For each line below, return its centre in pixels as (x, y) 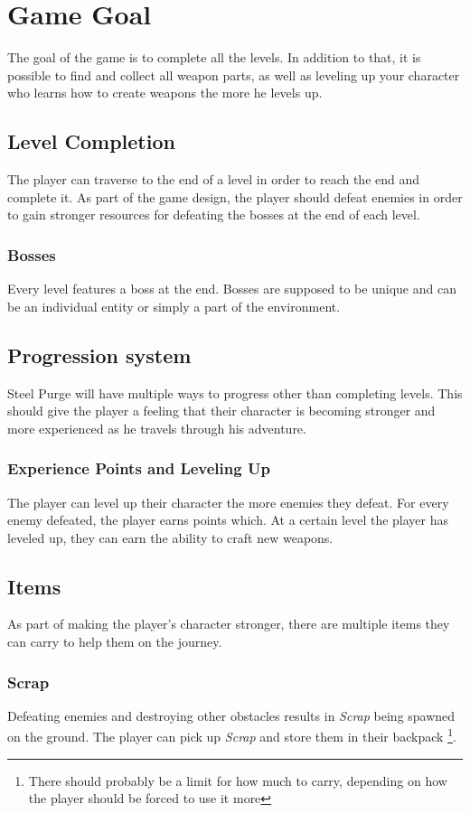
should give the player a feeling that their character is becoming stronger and (221, 411)
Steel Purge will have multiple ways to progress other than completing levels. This (235, 392)
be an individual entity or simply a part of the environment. (174, 306)
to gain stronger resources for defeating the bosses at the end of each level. (214, 215)
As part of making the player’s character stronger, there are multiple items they (229, 624)
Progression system (99, 355)
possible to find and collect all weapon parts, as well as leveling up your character (234, 75)
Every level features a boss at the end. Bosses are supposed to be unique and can (232, 289)
